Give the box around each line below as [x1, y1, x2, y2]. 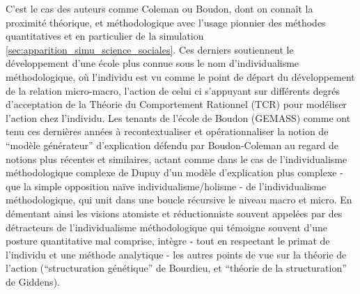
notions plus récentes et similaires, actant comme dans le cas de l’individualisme [6, 151, 347, 166]
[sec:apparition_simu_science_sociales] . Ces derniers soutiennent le [6, 42, 294, 56]
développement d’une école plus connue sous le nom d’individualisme [6, 56, 299, 70]
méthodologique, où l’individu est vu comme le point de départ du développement [6, 69, 355, 84]
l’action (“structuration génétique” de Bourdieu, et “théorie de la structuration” [6, 261, 347, 275]
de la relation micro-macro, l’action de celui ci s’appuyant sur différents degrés [6, 83, 341, 98]
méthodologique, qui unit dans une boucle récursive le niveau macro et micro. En [6, 192, 352, 207]
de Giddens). [6, 274, 60, 288]
